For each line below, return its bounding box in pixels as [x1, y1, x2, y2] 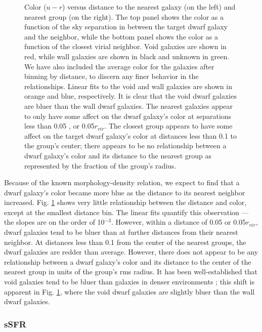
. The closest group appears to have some [104, 120, 233, 131]
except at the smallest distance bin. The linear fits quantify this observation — [4, 206, 249, 217]
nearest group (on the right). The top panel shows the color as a [24, 11, 224, 22]
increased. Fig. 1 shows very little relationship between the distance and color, [4, 197, 247, 207]
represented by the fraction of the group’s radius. [24, 160, 177, 171]
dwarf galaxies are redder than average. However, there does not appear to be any [4, 246, 258, 257]
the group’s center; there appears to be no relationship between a [24, 140, 227, 151]
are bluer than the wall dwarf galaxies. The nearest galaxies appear [24, 100, 233, 111]
